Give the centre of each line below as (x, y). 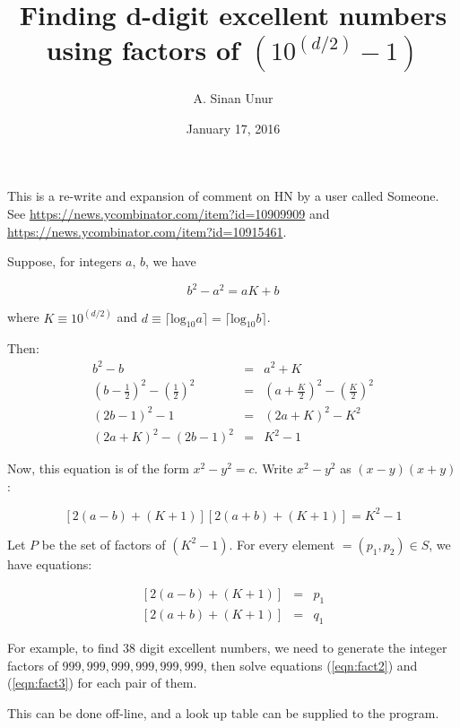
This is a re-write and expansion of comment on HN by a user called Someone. (223, 196)
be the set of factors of (104, 544)
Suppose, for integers (65, 261)
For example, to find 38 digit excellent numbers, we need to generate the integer (227, 648)
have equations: (50, 563)
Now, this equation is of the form (98, 468)
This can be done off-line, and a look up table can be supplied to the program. (223, 712)
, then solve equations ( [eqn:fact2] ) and (310, 665)
